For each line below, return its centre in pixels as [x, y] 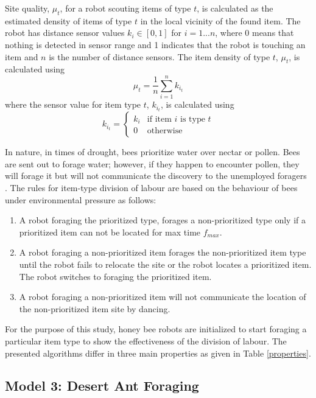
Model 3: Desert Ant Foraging [102, 386]
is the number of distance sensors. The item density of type [160, 56]
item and [22, 56]
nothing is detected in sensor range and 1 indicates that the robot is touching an [155, 44]
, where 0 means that [255, 33]
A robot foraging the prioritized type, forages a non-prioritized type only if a [162, 220]
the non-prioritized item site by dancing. [95, 308]
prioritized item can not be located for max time [110, 232]
